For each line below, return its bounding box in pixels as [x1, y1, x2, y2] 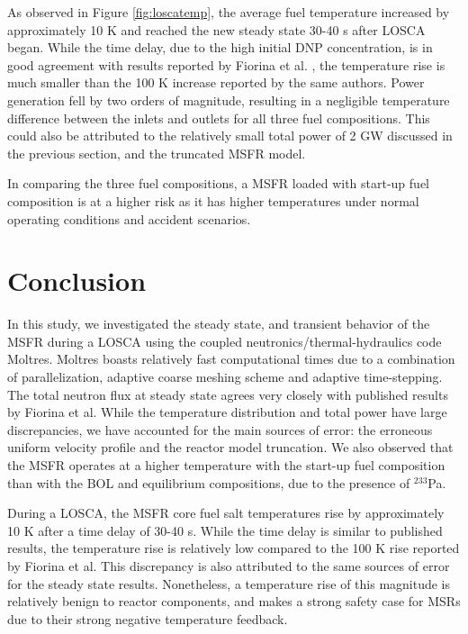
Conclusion [7, 262, 147, 299]
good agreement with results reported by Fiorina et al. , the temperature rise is [7, 55, 445, 74]
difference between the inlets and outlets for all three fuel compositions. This [7, 108, 430, 127]
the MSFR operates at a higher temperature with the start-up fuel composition [7, 456, 445, 474]
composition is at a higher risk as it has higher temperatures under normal [7, 191, 419, 210]
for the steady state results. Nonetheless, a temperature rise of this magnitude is [7, 574, 451, 593]
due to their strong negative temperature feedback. [7, 609, 288, 628]
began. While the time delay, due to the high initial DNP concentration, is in [7, 38, 433, 57]
